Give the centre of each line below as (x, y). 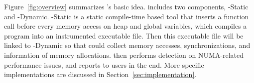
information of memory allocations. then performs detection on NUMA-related (124, 55)
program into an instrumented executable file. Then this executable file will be (124, 35)
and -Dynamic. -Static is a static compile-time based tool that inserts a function (127, 16)
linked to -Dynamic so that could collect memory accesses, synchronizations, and (127, 45)
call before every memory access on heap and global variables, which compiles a (126, 26)
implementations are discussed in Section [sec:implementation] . (100, 74)
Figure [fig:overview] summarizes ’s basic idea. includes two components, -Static (126, 6)
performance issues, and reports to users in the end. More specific (104, 64)
